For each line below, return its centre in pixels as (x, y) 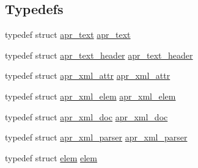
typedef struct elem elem (51, 157)
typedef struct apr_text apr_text (68, 35)
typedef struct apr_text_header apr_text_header (99, 55)
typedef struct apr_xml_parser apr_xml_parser (96, 137)
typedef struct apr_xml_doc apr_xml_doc (86, 116)
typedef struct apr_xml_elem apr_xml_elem (90, 96)
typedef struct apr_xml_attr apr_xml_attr (88, 75)
